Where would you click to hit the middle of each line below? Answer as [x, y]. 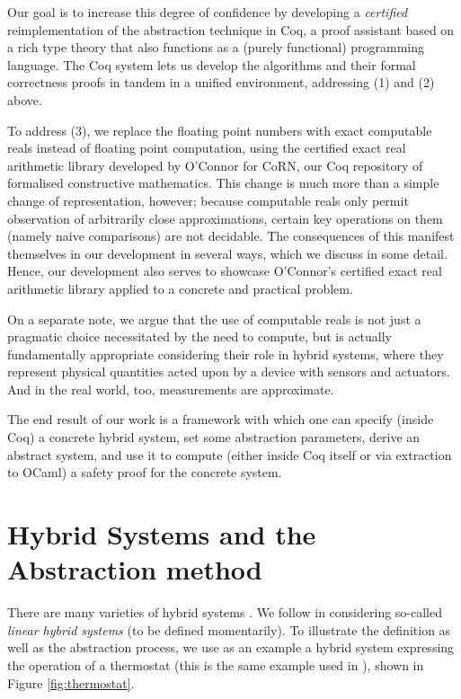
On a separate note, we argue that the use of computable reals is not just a [214, 319]
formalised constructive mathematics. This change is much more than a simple [223, 183]
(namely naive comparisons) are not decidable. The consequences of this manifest [231, 236]
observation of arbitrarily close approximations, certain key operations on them [225, 218]
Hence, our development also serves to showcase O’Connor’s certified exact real [225, 271]
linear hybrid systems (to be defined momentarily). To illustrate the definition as [229, 629]
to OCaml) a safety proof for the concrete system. [145, 472]
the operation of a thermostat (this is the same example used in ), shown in [216, 664]
